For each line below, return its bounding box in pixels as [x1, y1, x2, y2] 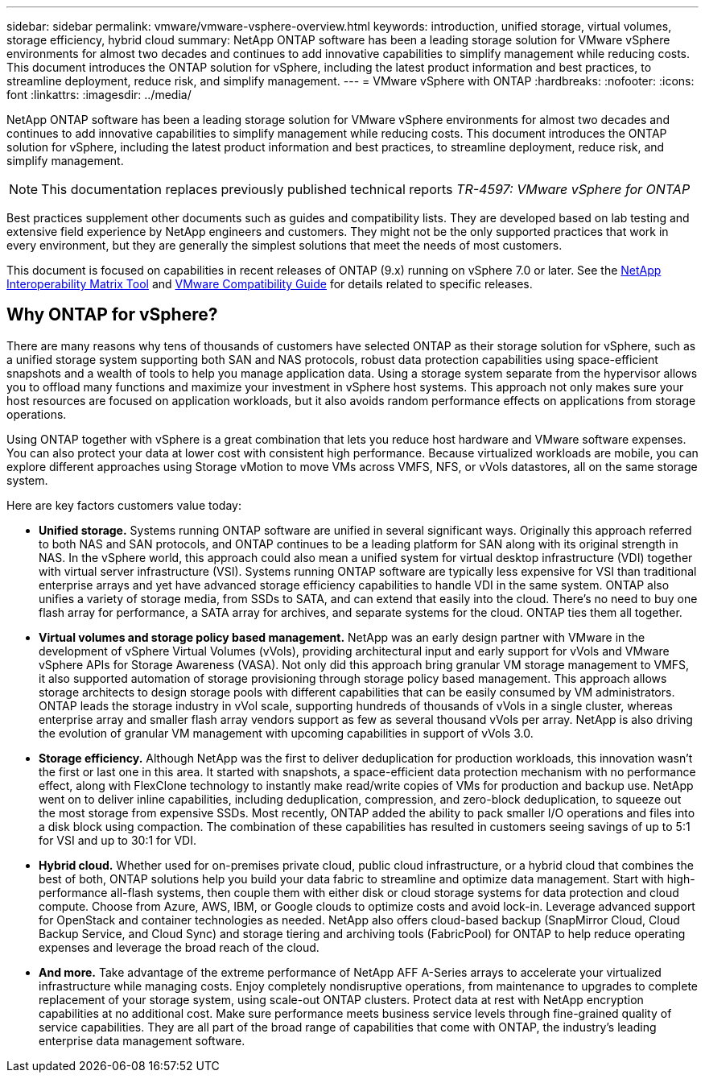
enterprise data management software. [39, 1033, 245, 1048]
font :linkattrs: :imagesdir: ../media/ [6, 88, 192, 101]
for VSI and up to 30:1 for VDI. [39, 833, 196, 847]
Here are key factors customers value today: [6, 498, 241, 512]
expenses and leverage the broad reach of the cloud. [39, 940, 320, 954]
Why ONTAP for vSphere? [6, 304, 218, 325]
